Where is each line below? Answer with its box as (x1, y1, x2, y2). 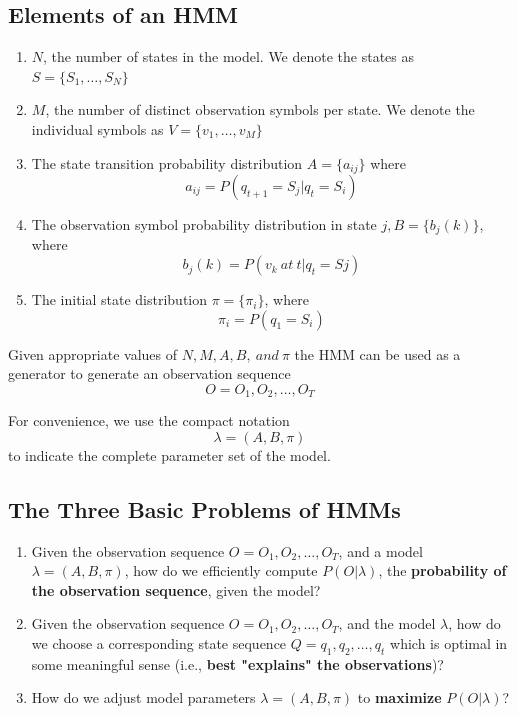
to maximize (357, 687, 442, 708)
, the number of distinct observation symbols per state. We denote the (45, 99, 475, 120)
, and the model (338, 613, 436, 634)
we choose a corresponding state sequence (31, 633, 287, 654)
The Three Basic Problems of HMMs (8, 493, 401, 524)
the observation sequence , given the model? (31, 579, 321, 600)
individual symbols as (31, 118, 164, 139)
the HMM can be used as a (294, 343, 461, 364)
